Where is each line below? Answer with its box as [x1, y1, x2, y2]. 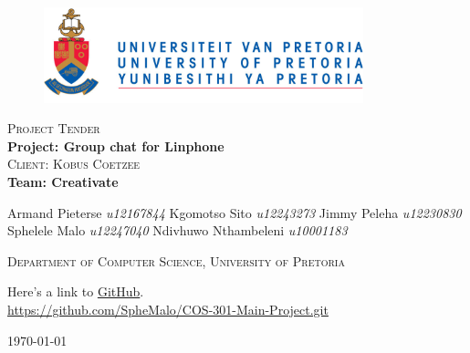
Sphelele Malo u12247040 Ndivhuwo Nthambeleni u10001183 [7, 221, 348, 240]
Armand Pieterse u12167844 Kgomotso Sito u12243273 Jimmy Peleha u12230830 [7, 202, 462, 222]
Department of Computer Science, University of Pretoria [7, 251, 345, 270]
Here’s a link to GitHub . [7, 282, 144, 301]
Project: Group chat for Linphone [7, 136, 225, 155]
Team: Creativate [7, 171, 119, 191]
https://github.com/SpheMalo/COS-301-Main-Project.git [7, 299, 329, 318]
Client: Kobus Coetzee [7, 154, 141, 173]
